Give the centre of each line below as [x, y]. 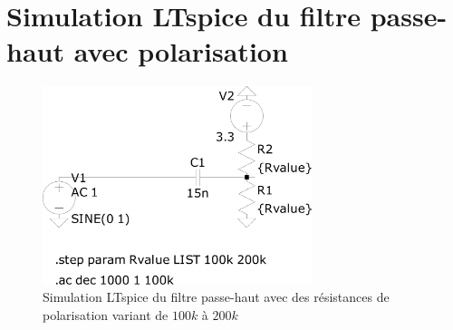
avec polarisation [181, 51]
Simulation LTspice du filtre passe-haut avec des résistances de [216, 297]
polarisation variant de [106, 314]
